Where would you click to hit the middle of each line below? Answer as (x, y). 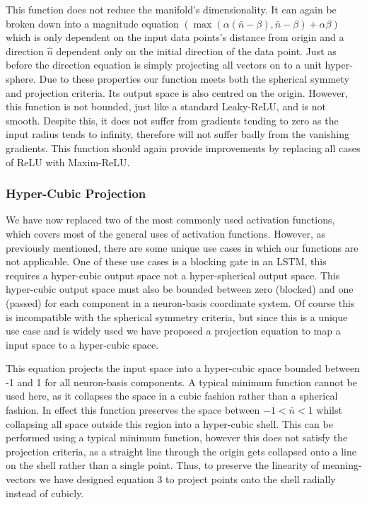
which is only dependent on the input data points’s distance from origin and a (175, 37)
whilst (329, 410)
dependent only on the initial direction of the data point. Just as (196, 51)
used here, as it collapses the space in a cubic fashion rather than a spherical (172, 396)
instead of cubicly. (45, 493)
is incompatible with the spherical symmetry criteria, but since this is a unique (177, 317)
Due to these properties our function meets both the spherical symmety (194, 78)
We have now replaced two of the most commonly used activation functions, (170, 220)
